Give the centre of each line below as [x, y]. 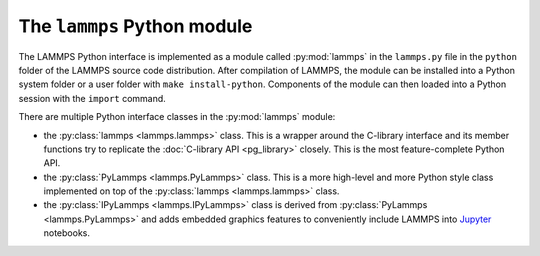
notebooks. [66, 233]
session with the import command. [92, 98]
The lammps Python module [135, 26]
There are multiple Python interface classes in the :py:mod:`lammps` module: [177, 117]
